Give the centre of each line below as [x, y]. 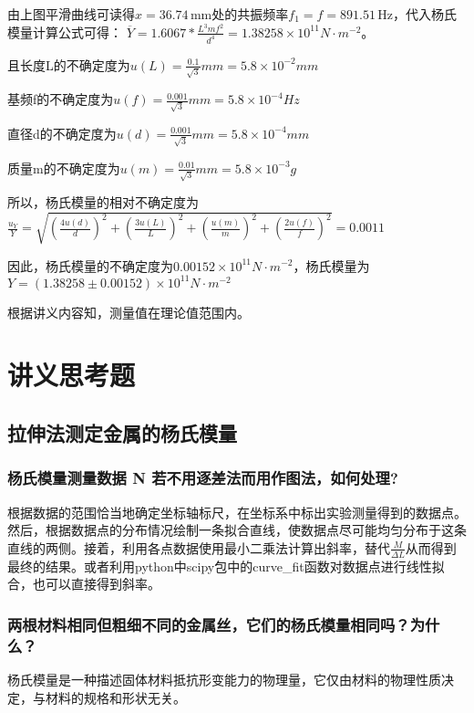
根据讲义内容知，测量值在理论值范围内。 [129, 312]
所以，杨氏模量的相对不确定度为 [103, 202]
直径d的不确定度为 [62, 133]
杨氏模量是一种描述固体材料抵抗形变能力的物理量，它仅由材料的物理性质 [224, 679]
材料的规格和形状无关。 [115, 697]
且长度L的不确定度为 [69, 64]
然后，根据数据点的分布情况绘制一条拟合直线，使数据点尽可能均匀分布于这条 [237, 530]
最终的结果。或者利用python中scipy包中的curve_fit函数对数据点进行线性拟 [226, 566]
